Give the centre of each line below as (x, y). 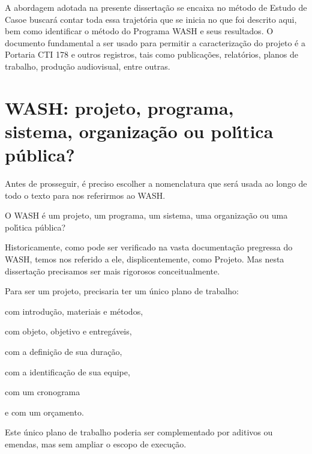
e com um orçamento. (44, 412)
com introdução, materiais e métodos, (74, 311)
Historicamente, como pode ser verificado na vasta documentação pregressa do (149, 247)
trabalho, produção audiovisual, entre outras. (88, 66)
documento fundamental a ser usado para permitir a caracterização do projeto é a (155, 42)
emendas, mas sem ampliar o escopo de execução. (96, 443)
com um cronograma (43, 392)
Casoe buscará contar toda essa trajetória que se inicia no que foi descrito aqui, (151, 19)
